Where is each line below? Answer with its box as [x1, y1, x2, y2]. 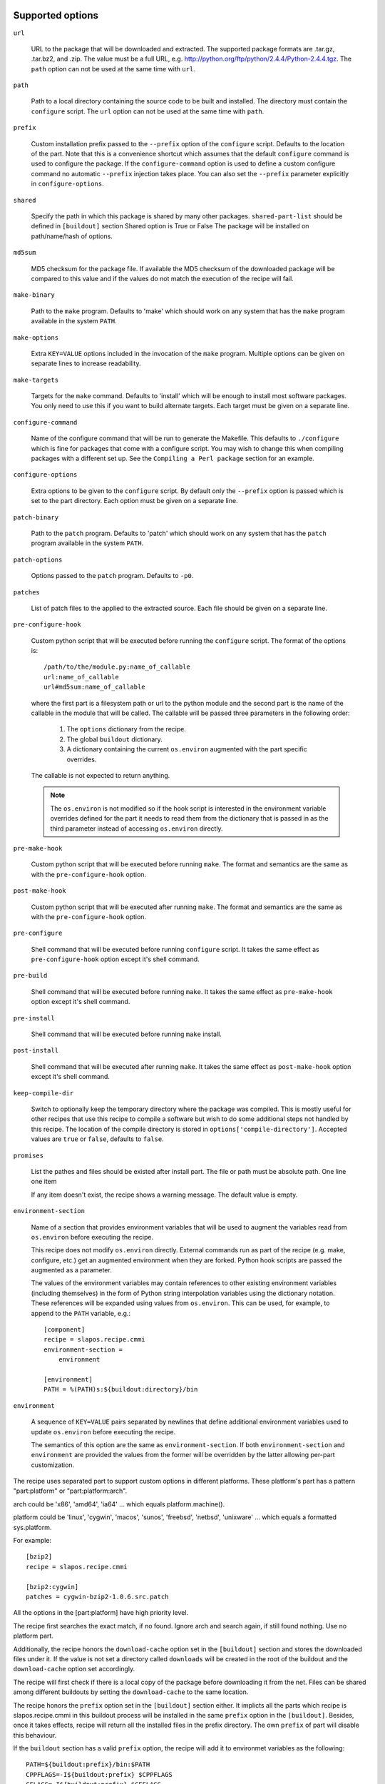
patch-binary [13, 513, 59, 521]
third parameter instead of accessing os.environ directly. [50, 824, 224, 833]
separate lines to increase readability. [31, 359, 141, 368]
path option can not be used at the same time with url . [31, 64, 195, 73]
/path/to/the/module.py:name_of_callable [43, 663, 190, 671]
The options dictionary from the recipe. [66, 725, 187, 734]
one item [31, 1177, 57, 1186]
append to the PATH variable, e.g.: [31, 1309, 131, 1317]
